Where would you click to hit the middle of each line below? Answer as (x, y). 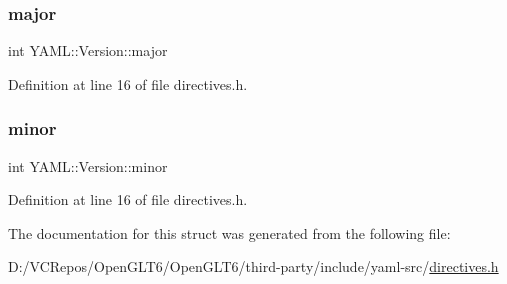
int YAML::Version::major (88, 50)
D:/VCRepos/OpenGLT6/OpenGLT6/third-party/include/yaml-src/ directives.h (253, 266)
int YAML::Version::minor (88, 165)
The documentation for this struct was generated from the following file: (229, 232)
